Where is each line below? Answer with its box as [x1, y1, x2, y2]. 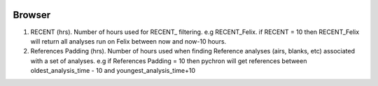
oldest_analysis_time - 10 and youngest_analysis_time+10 [30, 67, 196, 75]
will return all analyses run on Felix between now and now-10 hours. [30, 37, 227, 45]
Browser [13, 9, 51, 21]
